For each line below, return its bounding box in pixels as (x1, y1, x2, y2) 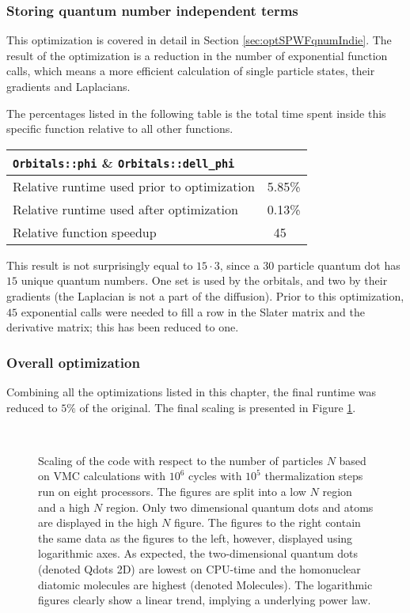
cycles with (188, 467, 242, 484)
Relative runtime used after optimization (13, 199, 238, 218)
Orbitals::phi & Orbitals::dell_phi (13, 153, 235, 172)
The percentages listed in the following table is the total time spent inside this (6, 104, 386, 121)
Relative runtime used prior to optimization (13, 176, 255, 195)
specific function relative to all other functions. (6, 120, 233, 137)
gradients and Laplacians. (6, 78, 131, 94)
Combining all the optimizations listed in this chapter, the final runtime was (6, 383, 377, 399)
